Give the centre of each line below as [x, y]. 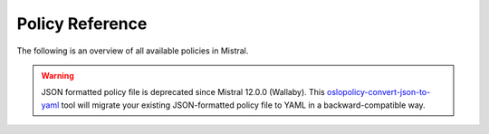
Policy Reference [82, 24]
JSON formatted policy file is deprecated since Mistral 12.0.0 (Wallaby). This [183, 92]
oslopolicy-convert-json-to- [379, 92]
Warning [58, 75]
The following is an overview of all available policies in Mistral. [133, 51]
